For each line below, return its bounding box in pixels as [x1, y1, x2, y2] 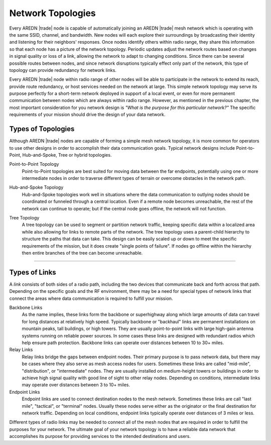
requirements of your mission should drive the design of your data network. [9, 112, 166, 118]
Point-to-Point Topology [9, 161, 59, 167]
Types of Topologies [9, 125, 75, 133]
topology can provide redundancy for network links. [9, 67, 116, 73]
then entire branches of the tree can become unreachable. [22, 250, 143, 256]
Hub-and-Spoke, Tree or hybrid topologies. [22, 152, 112, 158]
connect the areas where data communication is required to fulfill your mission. [9, 295, 173, 301]
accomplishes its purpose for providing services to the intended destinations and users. [9, 433, 191, 439]
